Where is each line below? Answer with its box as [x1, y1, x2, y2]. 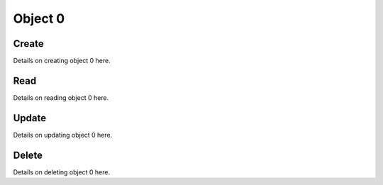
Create [13, 38, 44, 50]
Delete [13, 149, 43, 161]
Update [13, 112, 47, 124]
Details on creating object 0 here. [13, 57, 111, 65]
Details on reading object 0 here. [13, 93, 109, 102]
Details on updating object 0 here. [13, 130, 113, 139]
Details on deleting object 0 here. [13, 167, 111, 176]
